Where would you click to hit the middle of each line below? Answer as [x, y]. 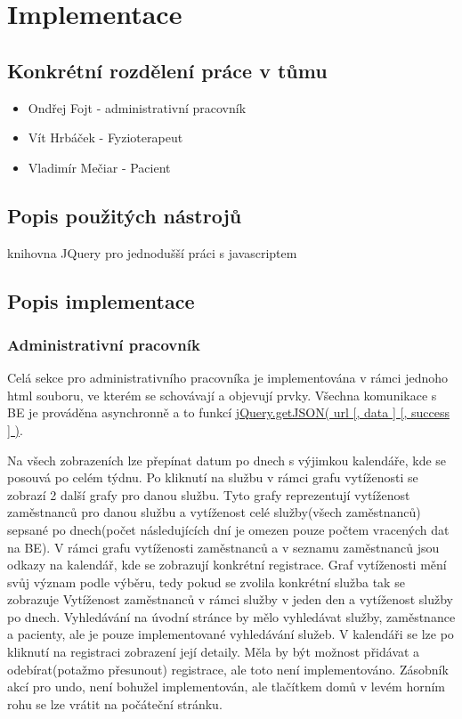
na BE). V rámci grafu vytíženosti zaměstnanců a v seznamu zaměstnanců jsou [223, 547]
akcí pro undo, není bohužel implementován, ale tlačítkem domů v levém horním [227, 687]
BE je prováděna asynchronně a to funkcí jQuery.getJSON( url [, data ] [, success [228, 412]
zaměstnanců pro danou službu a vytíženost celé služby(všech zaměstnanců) [214, 512]
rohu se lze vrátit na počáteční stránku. [115, 703]
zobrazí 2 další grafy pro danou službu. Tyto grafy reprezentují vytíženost [209, 494]
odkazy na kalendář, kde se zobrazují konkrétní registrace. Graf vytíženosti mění [227, 565]
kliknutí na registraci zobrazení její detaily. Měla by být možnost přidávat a [214, 652]
